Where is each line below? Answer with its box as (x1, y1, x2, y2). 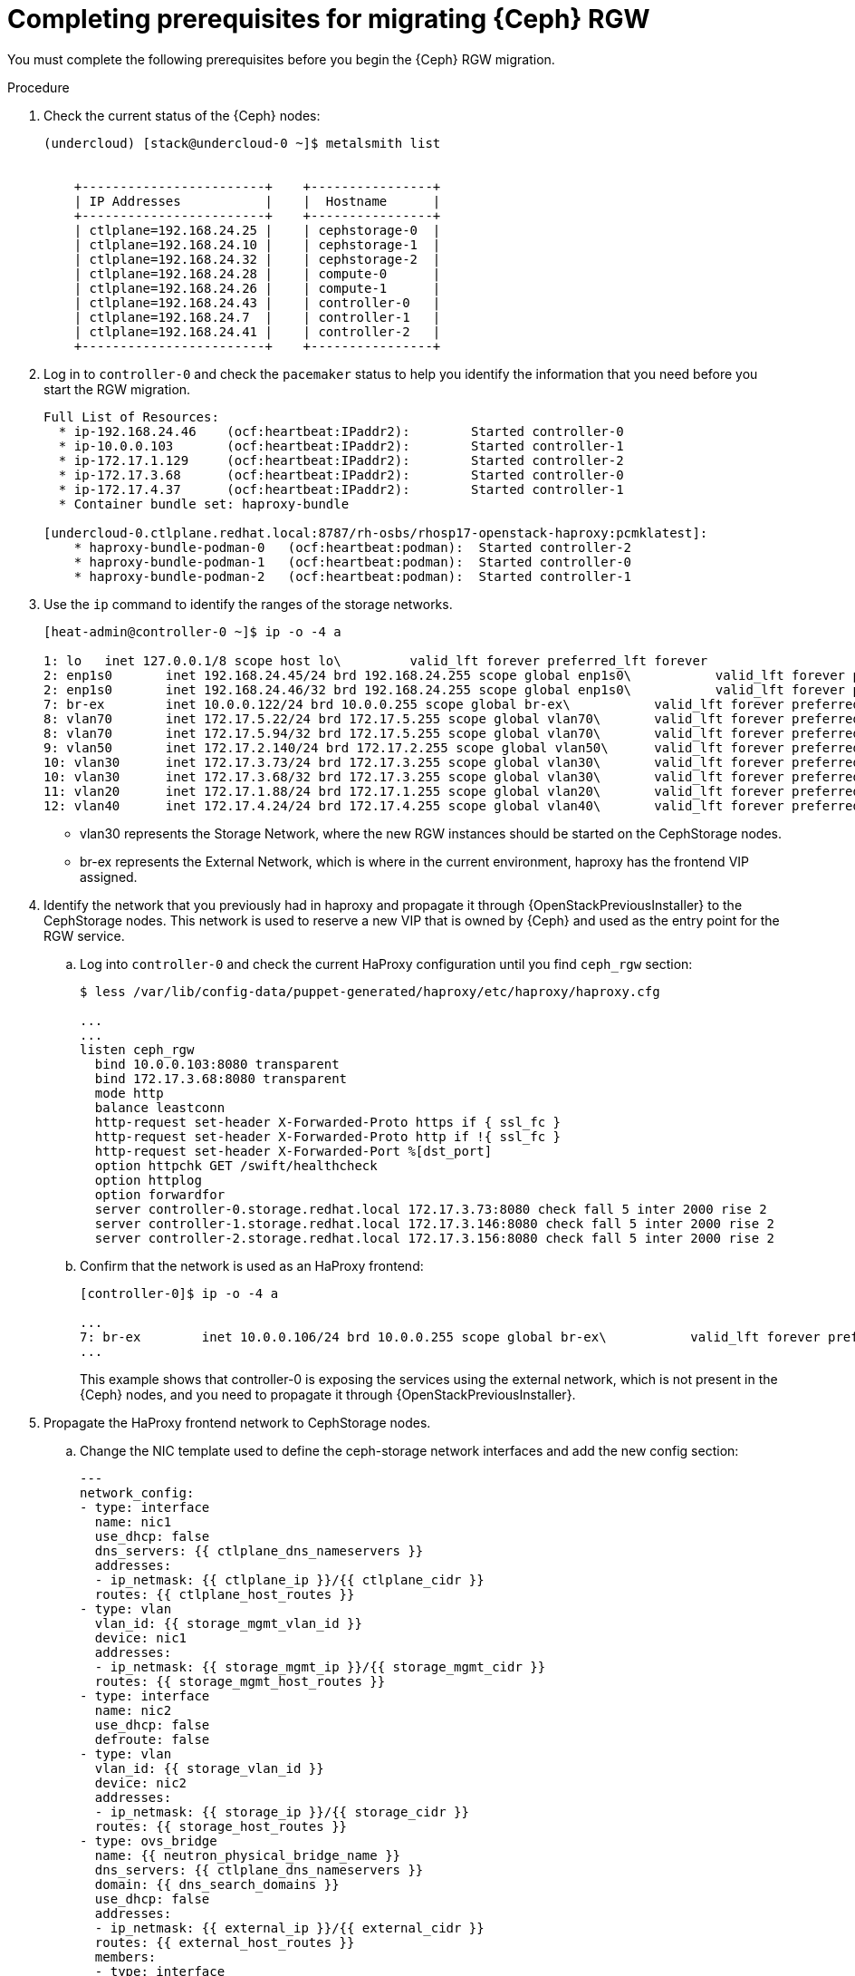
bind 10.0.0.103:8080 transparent (94, 1056, 340, 1071)
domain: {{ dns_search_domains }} (94, 1876, 340, 1892)
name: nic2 (94, 1702, 172, 1718)
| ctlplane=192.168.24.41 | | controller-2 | (73, 324, 441, 339)
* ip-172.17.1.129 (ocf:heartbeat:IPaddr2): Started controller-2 (58, 452, 624, 468)
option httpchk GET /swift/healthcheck (94, 1158, 378, 1173)
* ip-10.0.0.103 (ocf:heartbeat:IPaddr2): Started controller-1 (58, 438, 624, 453)
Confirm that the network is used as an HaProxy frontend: (80, 1257, 424, 1274)
